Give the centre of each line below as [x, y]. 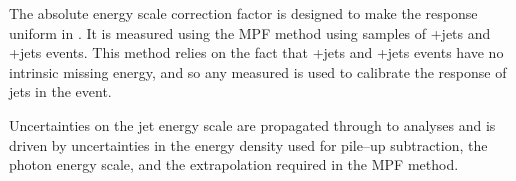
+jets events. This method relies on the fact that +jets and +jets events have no [256, 52]
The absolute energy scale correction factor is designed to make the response [243, 13]
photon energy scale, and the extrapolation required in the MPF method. [234, 164]
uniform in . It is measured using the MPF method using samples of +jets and [250, 32]
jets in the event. [60, 91]
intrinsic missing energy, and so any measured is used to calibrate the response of [258, 71]
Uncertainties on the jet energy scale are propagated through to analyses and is [252, 124]
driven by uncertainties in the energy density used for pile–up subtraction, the [248, 144]
